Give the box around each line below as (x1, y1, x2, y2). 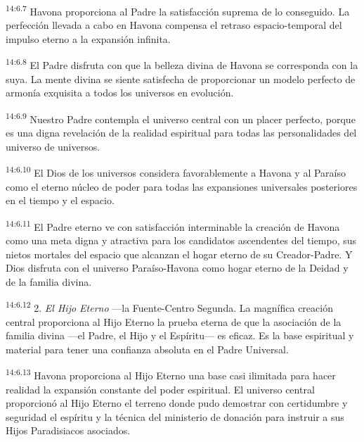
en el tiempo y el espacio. (6, 193, 115, 208)
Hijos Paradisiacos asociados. (6, 423, 131, 438)
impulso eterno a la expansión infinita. (6, 31, 171, 46)
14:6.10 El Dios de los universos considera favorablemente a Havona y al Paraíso (6, 163, 346, 179)
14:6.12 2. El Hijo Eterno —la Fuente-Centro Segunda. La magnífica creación (6, 298, 333, 315)
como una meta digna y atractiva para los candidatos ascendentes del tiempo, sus (6, 233, 357, 247)
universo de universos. (6, 139, 100, 153)
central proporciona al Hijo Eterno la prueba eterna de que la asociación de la (6, 314, 342, 329)
